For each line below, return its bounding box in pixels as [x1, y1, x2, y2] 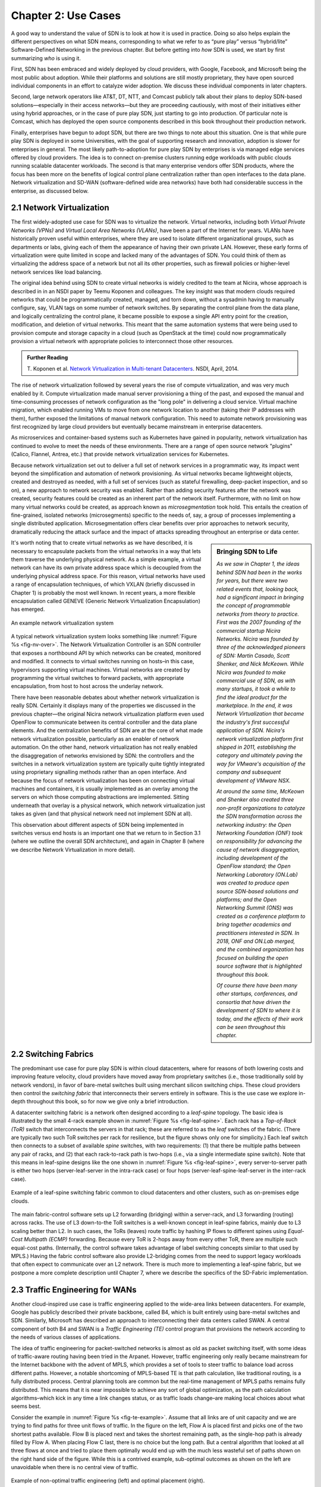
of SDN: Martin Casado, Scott [216, 652, 290, 659]
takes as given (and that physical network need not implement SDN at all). [11, 810, 193, 817]
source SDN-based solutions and [216, 887, 298, 895]
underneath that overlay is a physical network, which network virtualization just [11, 802, 205, 809]
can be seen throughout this [216, 1023, 286, 1030]
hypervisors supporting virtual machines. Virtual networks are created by [11, 666, 190, 673]
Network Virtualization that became [216, 710, 304, 717]
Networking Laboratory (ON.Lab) [216, 871, 298, 878]
